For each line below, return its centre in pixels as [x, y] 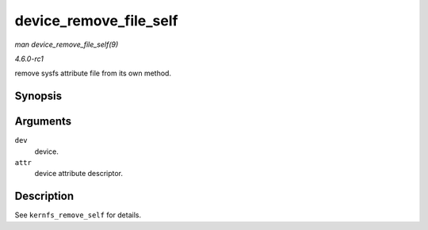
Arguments [43, 122]
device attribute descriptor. [78, 174]
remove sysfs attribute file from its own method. [93, 73]
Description [44, 196]
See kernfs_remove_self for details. [78, 215]
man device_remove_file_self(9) [67, 44]
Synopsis [38, 96]
